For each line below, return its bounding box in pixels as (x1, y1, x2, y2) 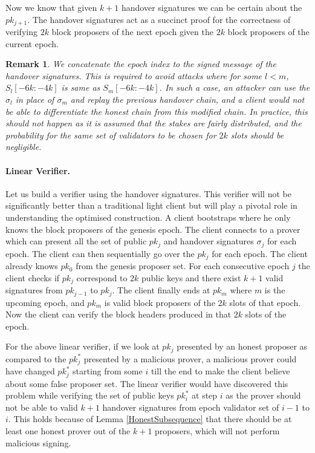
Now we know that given (5, 1, 97, 13)
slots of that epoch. (229, 296, 301, 308)
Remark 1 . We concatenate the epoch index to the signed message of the (5, 57, 276, 70)
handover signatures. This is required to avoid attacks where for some (5, 69, 262, 82)
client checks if (5, 271, 60, 284)
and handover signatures (163, 235, 254, 247)
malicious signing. (5, 436, 71, 449)
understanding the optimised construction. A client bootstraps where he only (5, 210, 291, 223)
